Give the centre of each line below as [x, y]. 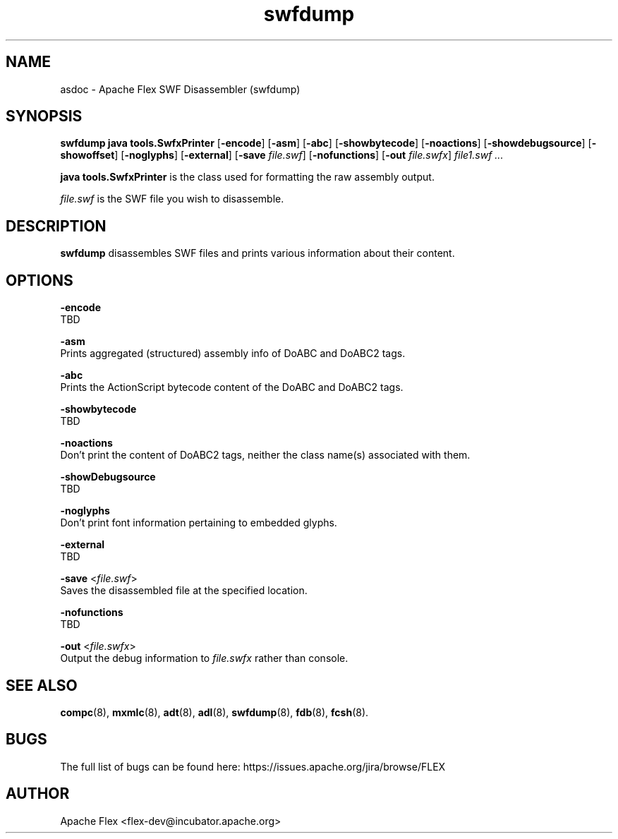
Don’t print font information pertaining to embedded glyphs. [199, 523]
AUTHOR [38, 794]
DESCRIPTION [56, 226]
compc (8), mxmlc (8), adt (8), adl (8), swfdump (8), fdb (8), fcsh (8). [214, 712]
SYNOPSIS [44, 116]
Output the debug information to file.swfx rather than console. [204, 658]
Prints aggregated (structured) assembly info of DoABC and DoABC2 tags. [233, 354]
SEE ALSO [42, 685]
